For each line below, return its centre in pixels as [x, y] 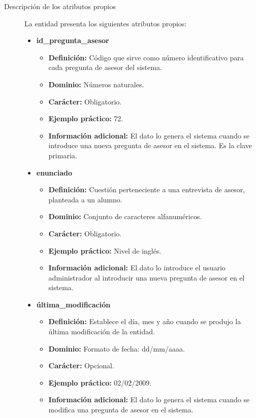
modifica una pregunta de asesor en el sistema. [121, 410]
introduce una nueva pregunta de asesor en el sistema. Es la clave [150, 145]
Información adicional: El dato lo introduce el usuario [137, 268]
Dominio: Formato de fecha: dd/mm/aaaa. [117, 348]
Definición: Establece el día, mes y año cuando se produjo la [145, 321]
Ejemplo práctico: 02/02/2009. [100, 382]
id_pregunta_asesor [73, 40]
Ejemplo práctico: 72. [86, 118]
